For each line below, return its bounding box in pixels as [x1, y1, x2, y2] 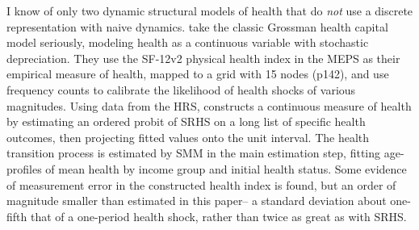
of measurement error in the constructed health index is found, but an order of [6, 176, 396, 193]
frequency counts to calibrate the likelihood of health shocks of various [6, 81, 356, 98]
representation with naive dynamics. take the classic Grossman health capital [6, 18, 388, 35]
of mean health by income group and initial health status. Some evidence [45, 160, 407, 177]
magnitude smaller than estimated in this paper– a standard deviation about [6, 192, 387, 209]
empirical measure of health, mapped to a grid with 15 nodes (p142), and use [6, 65, 389, 82]
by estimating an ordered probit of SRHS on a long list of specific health [6, 113, 366, 130]
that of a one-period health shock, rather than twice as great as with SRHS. [30, 207, 407, 224]
